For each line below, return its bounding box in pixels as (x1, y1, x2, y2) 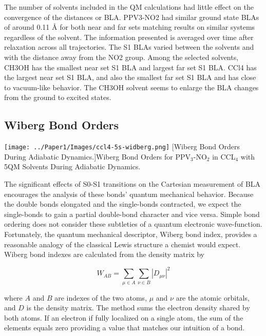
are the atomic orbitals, (176, 292, 250, 303)
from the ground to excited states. (4, 92, 111, 103)
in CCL (212, 151, 236, 162)
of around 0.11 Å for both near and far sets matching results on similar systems (4, 22, 255, 32)
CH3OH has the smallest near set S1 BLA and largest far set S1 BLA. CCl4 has (4, 62, 257, 72)
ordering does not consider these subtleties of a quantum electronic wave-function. (4, 219, 262, 229)
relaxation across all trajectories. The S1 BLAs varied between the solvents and (4, 42, 254, 52)
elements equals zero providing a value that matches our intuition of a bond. (4, 322, 245, 333)
